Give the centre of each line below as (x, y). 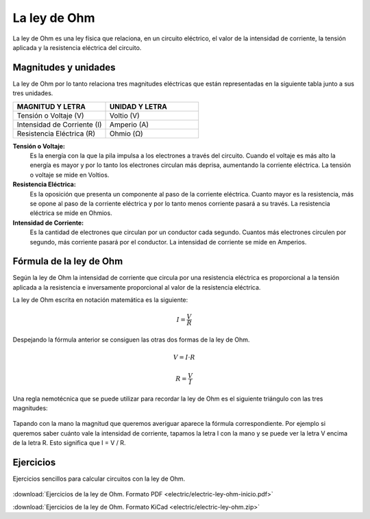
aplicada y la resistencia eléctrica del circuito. (77, 47)
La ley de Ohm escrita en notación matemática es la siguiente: (100, 300)
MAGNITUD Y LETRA (51, 106)
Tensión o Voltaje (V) (51, 115)
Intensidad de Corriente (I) (59, 125)
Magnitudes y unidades (64, 67)
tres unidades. (33, 93)
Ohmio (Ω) (126, 134)
